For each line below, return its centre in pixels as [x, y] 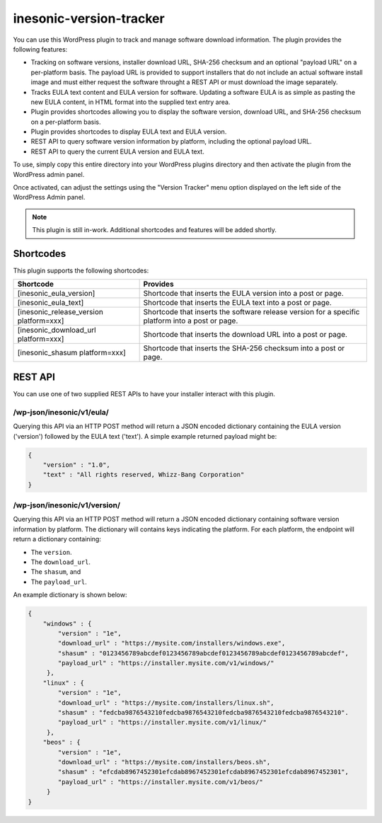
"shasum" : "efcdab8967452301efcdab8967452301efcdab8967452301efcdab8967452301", [203, 772]
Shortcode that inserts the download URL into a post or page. [245, 335]
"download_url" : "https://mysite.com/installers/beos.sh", [164, 762]
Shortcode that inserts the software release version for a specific [251, 312]
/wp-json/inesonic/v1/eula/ [61, 412]
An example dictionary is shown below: [70, 595]
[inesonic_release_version [60, 312]
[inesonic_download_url [57, 330]
